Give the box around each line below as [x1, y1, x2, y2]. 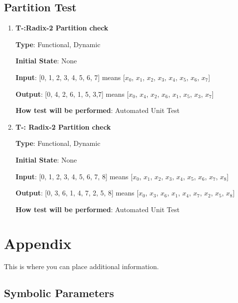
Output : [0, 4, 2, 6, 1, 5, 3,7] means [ [15, 88, 129, 99]
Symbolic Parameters [4, 285, 114, 301]
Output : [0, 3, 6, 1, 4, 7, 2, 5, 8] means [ [15, 188, 139, 198]
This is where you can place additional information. [4, 261, 159, 272]
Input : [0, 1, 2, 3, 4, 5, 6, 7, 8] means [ [15, 171, 133, 181]
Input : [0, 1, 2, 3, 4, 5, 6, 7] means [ [15, 72, 125, 82]
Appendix [4, 233, 72, 253]
